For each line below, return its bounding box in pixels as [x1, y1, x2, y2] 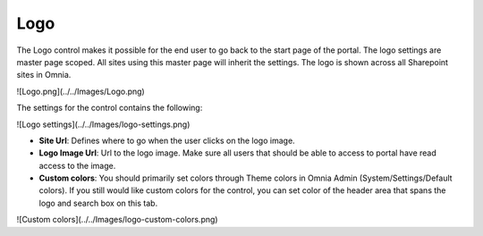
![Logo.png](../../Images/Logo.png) [16, 86, 145, 97]
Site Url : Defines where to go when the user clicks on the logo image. [38, 135, 295, 146]
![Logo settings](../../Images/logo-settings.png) [16, 119, 191, 130]
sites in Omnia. [16, 70, 72, 80]
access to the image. [38, 160, 116, 171]
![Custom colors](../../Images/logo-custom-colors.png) [16, 215, 218, 225]
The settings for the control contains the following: [16, 103, 203, 114]
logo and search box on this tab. [38, 198, 158, 208]
